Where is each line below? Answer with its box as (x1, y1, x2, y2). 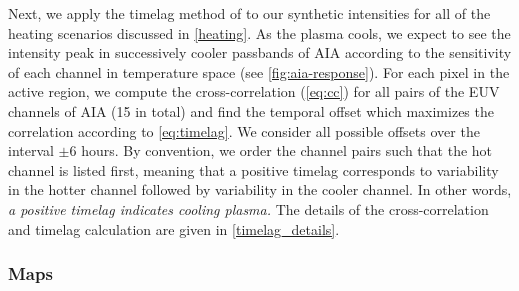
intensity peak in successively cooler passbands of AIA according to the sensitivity (8, 42, 512, 63)
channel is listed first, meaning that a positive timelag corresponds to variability (8, 159, 499, 180)
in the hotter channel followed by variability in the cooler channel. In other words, (8, 179, 512, 200)
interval (8, 140, 54, 161)
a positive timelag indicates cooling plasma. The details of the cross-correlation (8, 198, 489, 219)
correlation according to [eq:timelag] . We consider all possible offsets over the (8, 120, 480, 141)
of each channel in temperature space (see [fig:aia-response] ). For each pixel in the (8, 61, 510, 82)
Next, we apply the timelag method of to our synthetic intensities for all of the (8, 3, 491, 23)
